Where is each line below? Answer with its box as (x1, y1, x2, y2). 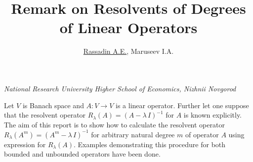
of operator (185, 129, 219, 139)
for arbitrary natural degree (91, 129, 175, 139)
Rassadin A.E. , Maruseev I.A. (83, 46, 174, 56)
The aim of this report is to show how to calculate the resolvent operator (4, 119, 225, 129)
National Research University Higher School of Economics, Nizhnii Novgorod (4, 83, 236, 93)
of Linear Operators (59, 17, 198, 38)
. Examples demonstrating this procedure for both (74, 139, 226, 149)
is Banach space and (22, 100, 84, 110)
